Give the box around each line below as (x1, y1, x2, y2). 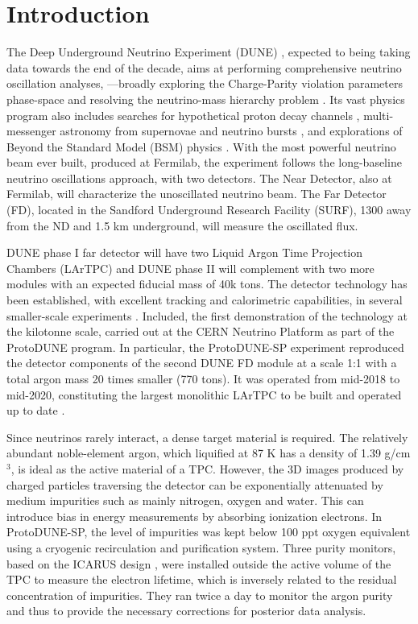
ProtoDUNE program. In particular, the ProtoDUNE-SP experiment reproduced (6, 338, 404, 355)
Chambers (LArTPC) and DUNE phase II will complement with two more (6, 259, 375, 276)
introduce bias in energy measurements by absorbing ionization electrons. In (6, 507, 383, 524)
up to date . (6, 402, 65, 419)
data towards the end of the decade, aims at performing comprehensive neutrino (6, 59, 402, 76)
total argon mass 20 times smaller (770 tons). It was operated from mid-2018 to (6, 370, 400, 386)
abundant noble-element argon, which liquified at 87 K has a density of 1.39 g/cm (6, 444, 411, 461)
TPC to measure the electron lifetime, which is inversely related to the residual (6, 571, 397, 588)
